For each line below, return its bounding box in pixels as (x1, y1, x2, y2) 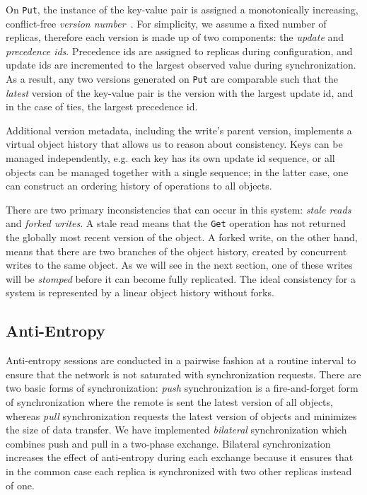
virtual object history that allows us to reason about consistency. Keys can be (6, 136, 343, 151)
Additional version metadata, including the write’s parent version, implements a (6, 122, 352, 137)
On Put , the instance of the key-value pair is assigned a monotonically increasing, (6, 2, 359, 16)
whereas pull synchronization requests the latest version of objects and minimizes (6, 408, 357, 423)
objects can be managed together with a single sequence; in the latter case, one (6, 164, 349, 179)
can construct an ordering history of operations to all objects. (6, 178, 272, 193)
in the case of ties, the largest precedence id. (6, 99, 198, 114)
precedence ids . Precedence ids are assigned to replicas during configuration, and (6, 43, 353, 58)
